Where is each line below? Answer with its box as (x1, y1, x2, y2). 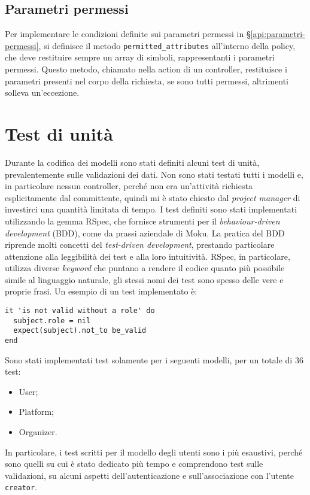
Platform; (19, 405, 54, 418)
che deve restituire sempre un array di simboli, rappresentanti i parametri (5, 51, 275, 63)
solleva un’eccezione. (5, 86, 80, 99)
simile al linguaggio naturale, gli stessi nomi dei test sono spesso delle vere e (5, 273, 284, 286)
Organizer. (19, 426, 57, 438)
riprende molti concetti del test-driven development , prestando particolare (5, 238, 275, 251)
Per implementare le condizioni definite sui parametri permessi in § (5, 28, 251, 40)
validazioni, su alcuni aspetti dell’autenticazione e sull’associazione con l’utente (5, 469, 294, 481)
